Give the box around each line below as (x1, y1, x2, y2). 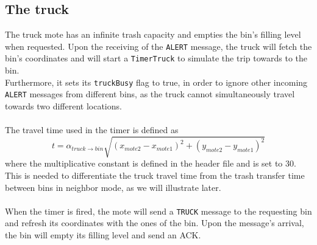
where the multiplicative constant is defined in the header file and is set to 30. (5, 157, 296, 170)
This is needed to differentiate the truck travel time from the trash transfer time (5, 168, 305, 181)
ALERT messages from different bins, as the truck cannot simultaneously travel (5, 88, 295, 100)
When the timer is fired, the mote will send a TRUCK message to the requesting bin (5, 204, 312, 217)
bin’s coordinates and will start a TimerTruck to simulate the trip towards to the (5, 52, 308, 64)
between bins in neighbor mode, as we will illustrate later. (5, 181, 221, 193)
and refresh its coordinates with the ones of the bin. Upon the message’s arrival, (5, 216, 304, 229)
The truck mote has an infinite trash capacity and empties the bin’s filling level (5, 28, 301, 41)
